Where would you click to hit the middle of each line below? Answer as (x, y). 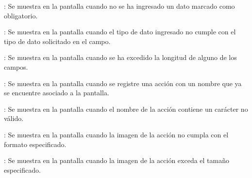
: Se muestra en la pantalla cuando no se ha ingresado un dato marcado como (119, 6)
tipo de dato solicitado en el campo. (57, 41)
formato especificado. (35, 144)
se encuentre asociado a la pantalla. (57, 93)
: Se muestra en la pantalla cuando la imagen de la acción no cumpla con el (116, 134)
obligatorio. (21, 15)
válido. (14, 118)
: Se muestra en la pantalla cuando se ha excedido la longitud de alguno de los (120, 57)
